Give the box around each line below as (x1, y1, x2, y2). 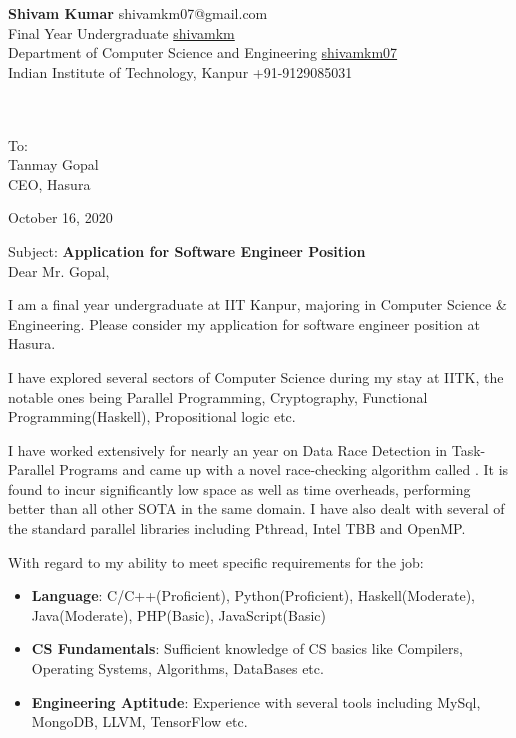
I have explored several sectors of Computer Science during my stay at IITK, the (8, 366, 504, 387)
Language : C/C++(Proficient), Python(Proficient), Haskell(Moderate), (31, 585, 476, 606)
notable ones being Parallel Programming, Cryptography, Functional (8, 386, 428, 407)
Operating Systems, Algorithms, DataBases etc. (31, 658, 324, 679)
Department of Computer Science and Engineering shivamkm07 (8, 42, 398, 63)
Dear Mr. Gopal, (8, 260, 110, 281)
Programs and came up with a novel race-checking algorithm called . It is (59, 459, 509, 480)
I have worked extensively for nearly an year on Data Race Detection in (8, 439, 448, 460)
